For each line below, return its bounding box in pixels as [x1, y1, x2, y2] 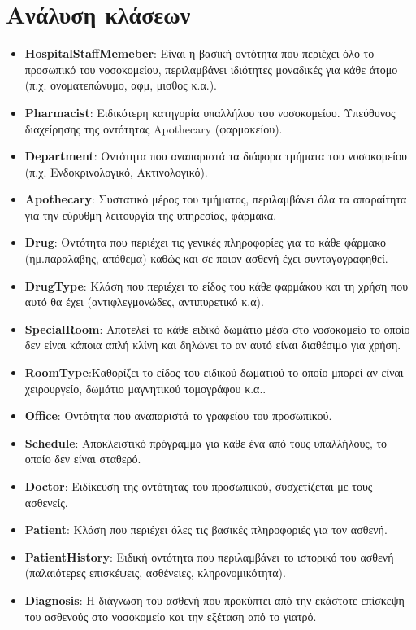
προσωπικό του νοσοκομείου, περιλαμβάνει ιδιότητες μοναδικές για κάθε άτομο [24, 60, 398, 77]
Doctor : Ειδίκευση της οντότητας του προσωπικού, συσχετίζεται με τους [24, 478, 373, 494]
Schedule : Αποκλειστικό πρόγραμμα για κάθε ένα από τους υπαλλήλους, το [24, 434, 388, 451]
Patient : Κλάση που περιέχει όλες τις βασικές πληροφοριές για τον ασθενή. [24, 521, 388, 538]
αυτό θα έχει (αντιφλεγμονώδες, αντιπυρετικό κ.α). [24, 293, 264, 310]
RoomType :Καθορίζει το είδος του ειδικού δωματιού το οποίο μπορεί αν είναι [24, 364, 404, 381]
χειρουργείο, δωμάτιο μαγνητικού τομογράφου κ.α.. [24, 379, 266, 396]
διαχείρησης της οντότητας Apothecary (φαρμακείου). [24, 120, 283, 137]
